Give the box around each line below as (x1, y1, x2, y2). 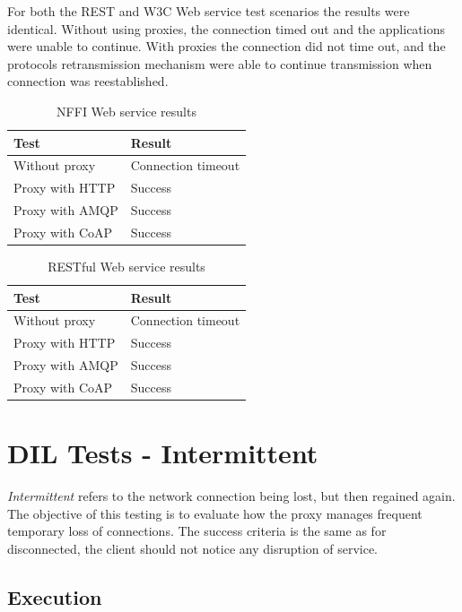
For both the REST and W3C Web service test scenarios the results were (7, 2, 410, 20)
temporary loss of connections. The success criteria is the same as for (7, 521, 387, 540)
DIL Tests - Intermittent (7, 435, 318, 471)
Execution (7, 582, 102, 610)
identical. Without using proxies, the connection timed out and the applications (7, 19, 445, 38)
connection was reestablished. (7, 72, 169, 91)
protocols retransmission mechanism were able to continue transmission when (7, 54, 432, 73)
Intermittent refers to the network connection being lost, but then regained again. (7, 487, 456, 505)
